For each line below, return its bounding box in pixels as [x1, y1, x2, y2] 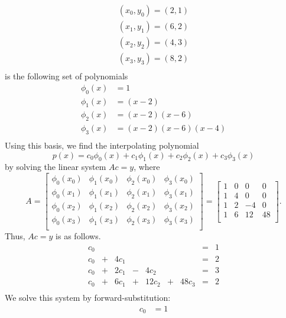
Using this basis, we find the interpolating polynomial [5, 139, 199, 152]
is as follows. [56, 230, 101, 242]
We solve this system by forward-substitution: [5, 291, 171, 303]
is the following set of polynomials [5, 70, 128, 82]
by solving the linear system [5, 160, 106, 173]
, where [134, 160, 160, 173]
